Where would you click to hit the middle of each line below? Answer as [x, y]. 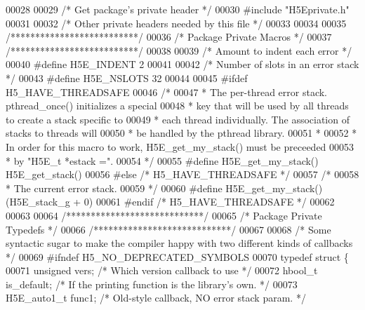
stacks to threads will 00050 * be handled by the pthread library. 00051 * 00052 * [181, 133]
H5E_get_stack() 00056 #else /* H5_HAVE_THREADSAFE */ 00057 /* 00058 [182, 174]
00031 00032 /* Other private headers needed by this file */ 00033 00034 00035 [176, 23]
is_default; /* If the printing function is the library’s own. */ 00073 [152, 284]
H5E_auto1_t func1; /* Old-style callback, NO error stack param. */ [156, 298]
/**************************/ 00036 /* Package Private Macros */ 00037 [169, 37]
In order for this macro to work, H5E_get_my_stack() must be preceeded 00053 [180, 146]
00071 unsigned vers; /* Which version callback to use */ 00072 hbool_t [162, 270]
